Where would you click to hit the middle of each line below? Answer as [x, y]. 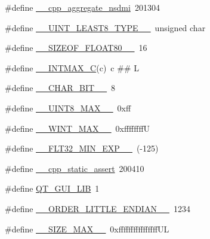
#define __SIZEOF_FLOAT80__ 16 [76, 48]
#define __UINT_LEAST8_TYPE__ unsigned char [105, 27]
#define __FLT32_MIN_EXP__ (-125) [82, 148]
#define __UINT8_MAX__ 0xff [68, 108]
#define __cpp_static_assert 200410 [75, 168]
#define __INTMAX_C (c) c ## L [72, 67]
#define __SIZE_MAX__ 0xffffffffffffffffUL [87, 229]
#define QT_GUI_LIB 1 [52, 188]
